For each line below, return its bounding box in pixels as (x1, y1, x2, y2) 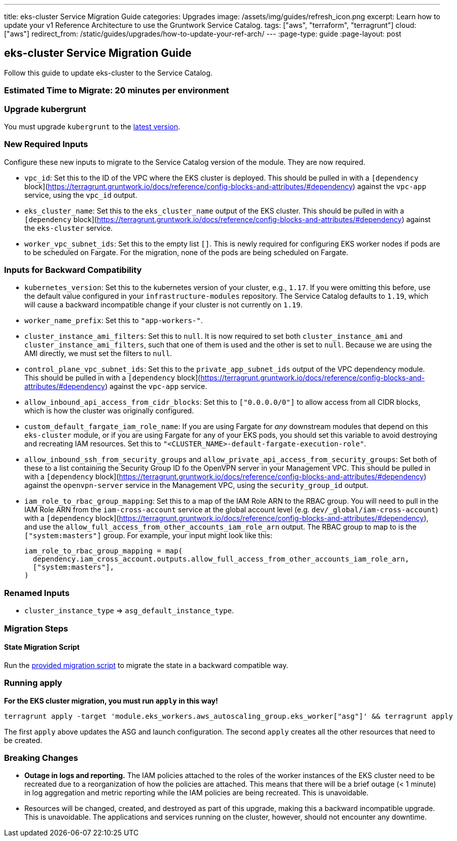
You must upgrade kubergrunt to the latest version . (4, 122, 180, 131)
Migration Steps (4, 623, 68, 634)
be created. (4, 735, 43, 745)
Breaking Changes (4, 752, 79, 763)
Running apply (4, 678, 62, 688)
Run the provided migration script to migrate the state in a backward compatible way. (4, 660, 289, 670)
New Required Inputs (4, 139, 88, 150)
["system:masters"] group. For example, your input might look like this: (24, 531, 272, 540)
